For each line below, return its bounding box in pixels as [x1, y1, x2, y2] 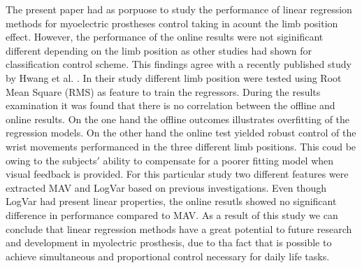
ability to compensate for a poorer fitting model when [103, 153, 334, 167]
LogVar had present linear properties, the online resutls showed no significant [6, 194, 337, 209]
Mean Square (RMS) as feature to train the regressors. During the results [6, 84, 321, 99]
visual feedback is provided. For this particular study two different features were [6, 167, 349, 181]
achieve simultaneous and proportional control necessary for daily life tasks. [6, 248, 330, 263]
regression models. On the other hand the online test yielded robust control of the [6, 125, 356, 140]
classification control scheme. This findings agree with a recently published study [6, 57, 352, 71]
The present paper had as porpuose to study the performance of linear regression [6, 2, 352, 16]
